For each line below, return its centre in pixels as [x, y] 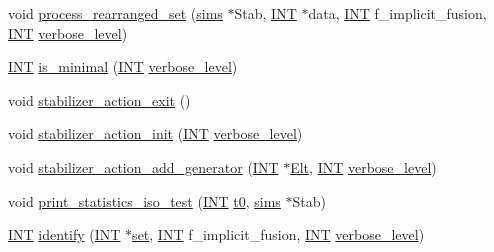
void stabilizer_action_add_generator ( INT [143, 166]
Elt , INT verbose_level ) [363, 166]
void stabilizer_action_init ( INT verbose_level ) [155, 133]
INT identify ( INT [64, 234]
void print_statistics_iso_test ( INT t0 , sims [144, 200]
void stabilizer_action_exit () [99, 99]
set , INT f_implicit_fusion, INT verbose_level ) [278, 234]
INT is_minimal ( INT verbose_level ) [123, 66]
